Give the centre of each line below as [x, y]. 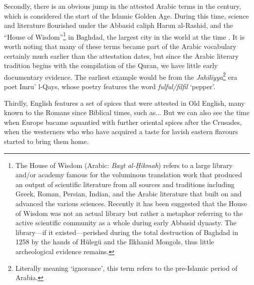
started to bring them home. [46, 141]
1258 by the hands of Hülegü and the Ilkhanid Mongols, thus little [115, 242]
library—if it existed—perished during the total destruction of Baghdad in [127, 232]
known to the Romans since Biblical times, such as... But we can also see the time [127, 112]
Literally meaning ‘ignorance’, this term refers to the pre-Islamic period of [126, 268]
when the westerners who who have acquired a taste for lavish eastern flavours [121, 131]
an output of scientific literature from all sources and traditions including [125, 184]
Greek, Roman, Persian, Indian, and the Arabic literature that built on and [128, 194]
